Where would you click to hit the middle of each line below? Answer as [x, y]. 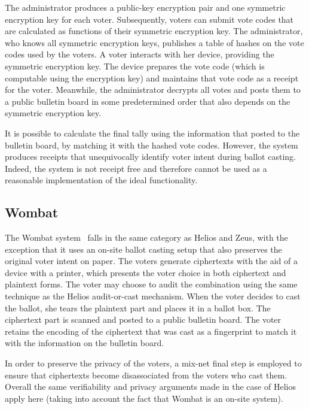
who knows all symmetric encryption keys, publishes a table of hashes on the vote [154, 42]
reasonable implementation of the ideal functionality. [101, 180]
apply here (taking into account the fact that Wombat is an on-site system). [144, 398]
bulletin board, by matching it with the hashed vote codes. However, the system [152, 145]
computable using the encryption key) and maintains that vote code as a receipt [152, 78]
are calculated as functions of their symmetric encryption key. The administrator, [154, 31]
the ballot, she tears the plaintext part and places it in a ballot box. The [138, 307]
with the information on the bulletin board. [85, 343]
